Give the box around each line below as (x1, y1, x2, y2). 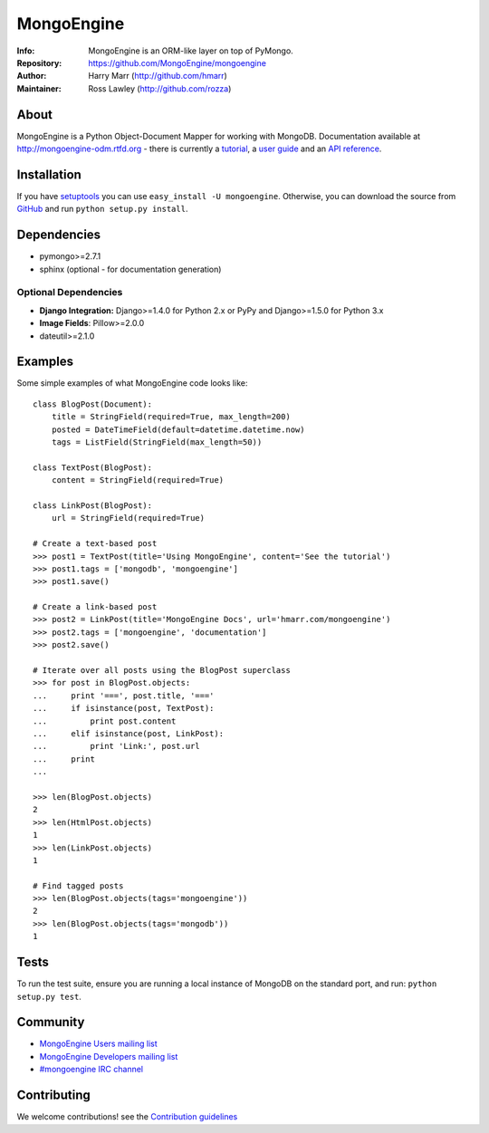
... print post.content (33, 715, 177, 726)
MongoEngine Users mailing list (39, 1038, 158, 1050)
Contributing (16, 1088, 91, 1103)
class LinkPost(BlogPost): (33, 500, 153, 511)
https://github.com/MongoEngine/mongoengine (88, 57, 267, 68)
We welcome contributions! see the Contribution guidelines (16, 1111, 238, 1122)
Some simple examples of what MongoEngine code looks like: (16, 378, 248, 389)
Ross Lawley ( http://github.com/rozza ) (88, 82, 232, 94)
